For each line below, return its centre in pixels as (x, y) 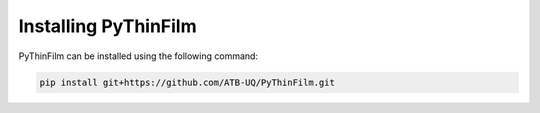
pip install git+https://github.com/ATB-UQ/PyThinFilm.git (187, 82)
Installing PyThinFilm (107, 26)
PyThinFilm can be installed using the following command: (138, 56)
